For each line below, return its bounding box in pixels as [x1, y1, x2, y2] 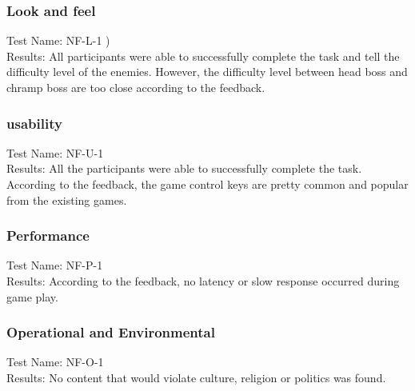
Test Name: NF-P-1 [6, 257, 103, 273]
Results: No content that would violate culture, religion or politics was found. [6, 369, 386, 385]
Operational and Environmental [6, 322, 215, 342]
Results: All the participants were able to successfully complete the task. [6, 160, 362, 177]
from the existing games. [6, 191, 127, 208]
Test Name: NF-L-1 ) [6, 32, 110, 49]
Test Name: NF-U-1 [6, 144, 104, 161]
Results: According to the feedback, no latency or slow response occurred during [6, 273, 400, 289]
